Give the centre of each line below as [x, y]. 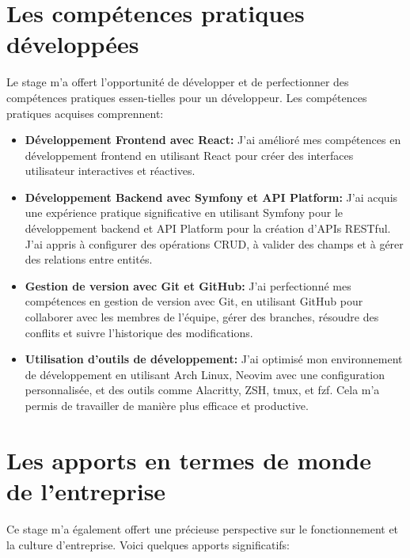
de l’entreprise [86, 490]
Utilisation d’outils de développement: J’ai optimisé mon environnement [214, 359]
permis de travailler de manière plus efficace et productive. [167, 405]
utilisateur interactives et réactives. [110, 171]
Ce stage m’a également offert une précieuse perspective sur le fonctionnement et [203, 528]
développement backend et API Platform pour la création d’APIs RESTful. [208, 228]
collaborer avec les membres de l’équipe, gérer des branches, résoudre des [202, 317]
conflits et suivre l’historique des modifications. [139, 332]
